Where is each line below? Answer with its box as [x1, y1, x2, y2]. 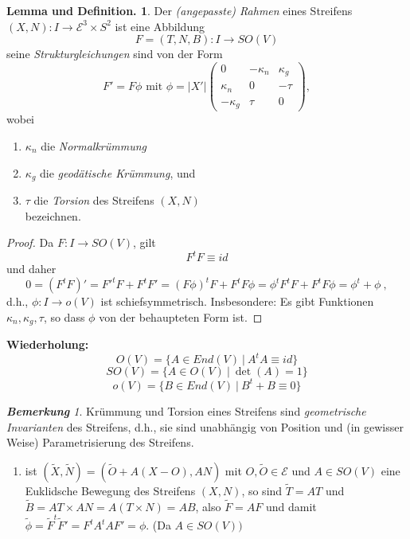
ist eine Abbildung [115, 18, 205, 34]
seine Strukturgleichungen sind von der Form [6, 45, 223, 62]
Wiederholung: [6, 336, 89, 353]
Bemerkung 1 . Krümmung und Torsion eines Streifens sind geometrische [6, 402, 366, 419]
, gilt [133, 234, 156, 251]
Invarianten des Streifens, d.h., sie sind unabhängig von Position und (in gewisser [6, 418, 404, 435]
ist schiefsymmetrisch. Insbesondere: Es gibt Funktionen [100, 293, 374, 310]
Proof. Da [6, 234, 54, 251]
